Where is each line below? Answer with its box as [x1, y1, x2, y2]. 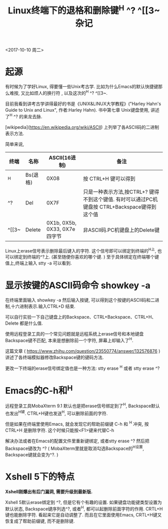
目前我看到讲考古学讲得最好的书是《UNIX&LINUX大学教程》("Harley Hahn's [5, 101, 161, 107]
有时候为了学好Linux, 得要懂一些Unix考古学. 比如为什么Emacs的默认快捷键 [5, 84, 158, 90]
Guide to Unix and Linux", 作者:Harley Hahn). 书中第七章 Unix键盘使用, [5, 107, 150, 113]
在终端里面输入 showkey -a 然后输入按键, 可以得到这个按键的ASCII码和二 [5, 297, 155, 303]
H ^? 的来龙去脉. [9, 113, 42, 119]
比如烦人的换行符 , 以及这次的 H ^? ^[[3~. [24, 89, 107, 96]
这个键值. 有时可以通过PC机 [93, 196, 158, 203]
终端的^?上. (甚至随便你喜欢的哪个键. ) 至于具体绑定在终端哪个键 [26, 254, 159, 260]
